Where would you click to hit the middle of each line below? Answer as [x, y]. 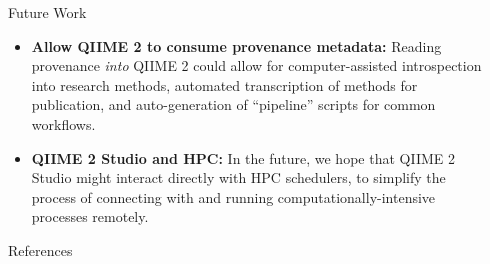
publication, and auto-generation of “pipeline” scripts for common [233, 104]
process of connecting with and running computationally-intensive [233, 196]
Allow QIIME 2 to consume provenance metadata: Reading [236, 45]
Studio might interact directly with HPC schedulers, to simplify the [238, 177]
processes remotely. [90, 216]
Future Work [47, 12]
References [40, 249]
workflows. [63, 123]
